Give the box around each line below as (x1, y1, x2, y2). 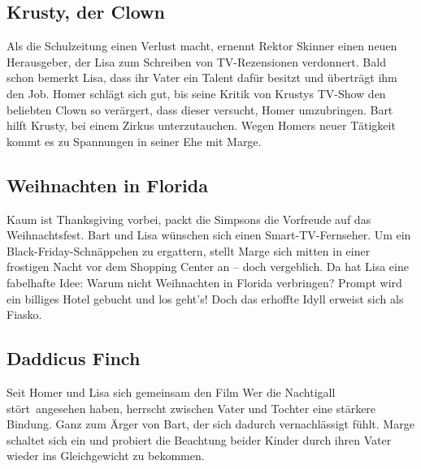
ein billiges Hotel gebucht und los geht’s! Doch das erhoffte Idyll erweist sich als (7, 290, 404, 307)
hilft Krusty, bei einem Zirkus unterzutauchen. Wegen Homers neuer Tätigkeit (7, 117, 396, 134)
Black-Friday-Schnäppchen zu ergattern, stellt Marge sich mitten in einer (7, 242, 371, 259)
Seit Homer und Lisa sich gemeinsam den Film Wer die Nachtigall (7, 383, 336, 400)
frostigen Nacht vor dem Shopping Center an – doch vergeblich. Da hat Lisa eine (7, 258, 409, 275)
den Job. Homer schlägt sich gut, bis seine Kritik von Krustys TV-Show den (7, 84, 386, 101)
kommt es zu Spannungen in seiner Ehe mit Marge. (7, 132, 262, 149)
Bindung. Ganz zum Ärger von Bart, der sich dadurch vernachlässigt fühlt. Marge (7, 415, 414, 432)
